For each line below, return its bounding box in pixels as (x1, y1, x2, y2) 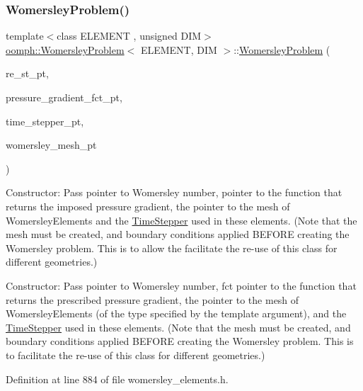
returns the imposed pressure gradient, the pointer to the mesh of (6, 198, 290, 213)
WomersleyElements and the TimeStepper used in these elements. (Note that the (6, 212, 357, 227)
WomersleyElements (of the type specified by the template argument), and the (6, 306, 347, 321)
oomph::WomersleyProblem (6, 42, 125, 57)
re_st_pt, (6, 66, 49, 81)
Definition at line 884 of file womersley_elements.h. (6, 371, 229, 386)
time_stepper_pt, (6, 113, 84, 128)
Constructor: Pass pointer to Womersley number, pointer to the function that (6, 185, 342, 200)
